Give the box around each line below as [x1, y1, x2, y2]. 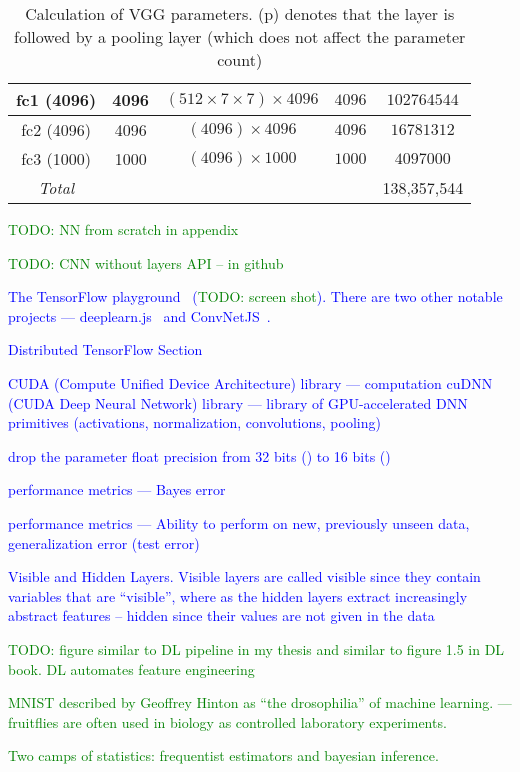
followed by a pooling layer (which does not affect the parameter [14, 25, 466, 48]
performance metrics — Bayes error [8, 479, 226, 500]
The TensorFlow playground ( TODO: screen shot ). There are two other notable [8, 286, 503, 307]
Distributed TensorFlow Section [8, 339, 203, 360]
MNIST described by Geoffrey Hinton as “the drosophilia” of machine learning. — [8, 692, 512, 713]
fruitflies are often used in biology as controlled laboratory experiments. [8, 711, 447, 732]
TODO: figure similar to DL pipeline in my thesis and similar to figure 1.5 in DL [8, 638, 505, 659]
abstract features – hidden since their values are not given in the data [8, 605, 435, 626]
